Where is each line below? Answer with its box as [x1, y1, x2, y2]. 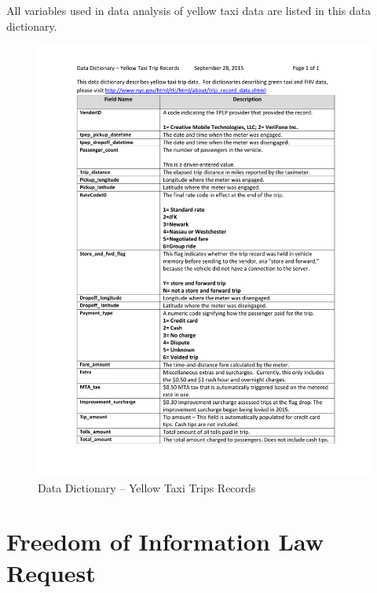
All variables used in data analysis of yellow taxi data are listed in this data [6, 2, 372, 18]
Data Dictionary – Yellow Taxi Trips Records [38, 479, 256, 495]
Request [6, 556, 96, 588]
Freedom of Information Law [6, 525, 324, 558]
